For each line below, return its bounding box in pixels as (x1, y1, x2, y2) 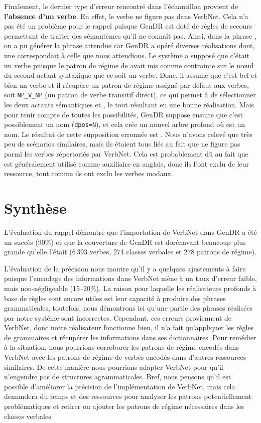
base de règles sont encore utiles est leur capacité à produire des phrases (4, 293, 226, 303)
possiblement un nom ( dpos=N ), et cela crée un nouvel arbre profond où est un (4, 119, 245, 129)
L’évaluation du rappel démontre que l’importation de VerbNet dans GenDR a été (4, 226, 257, 237)
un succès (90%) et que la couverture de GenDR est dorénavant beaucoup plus (4, 236, 246, 247)
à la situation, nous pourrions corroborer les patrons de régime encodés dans (4, 342, 239, 352)
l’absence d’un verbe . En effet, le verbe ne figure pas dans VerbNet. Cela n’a (4, 11, 248, 21)
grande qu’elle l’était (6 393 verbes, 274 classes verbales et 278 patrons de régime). (4, 246, 257, 257)
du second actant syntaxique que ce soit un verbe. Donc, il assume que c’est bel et (4, 70, 257, 80)
